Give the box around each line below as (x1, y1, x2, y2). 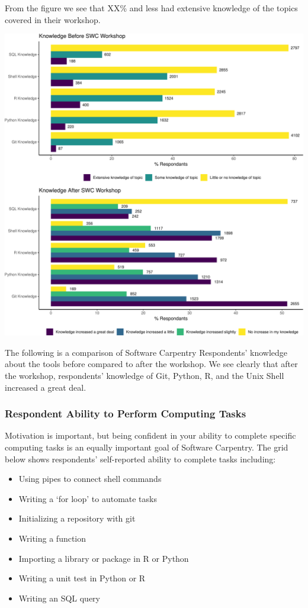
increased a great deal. (5, 381, 86, 393)
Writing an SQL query (18, 591, 100, 604)
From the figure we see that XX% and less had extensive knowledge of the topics (5, 2, 298, 14)
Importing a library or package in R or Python (18, 552, 189, 564)
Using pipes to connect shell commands (18, 472, 162, 485)
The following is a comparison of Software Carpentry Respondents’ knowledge (5, 346, 288, 358)
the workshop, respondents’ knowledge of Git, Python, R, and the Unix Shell (5, 369, 284, 381)
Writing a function (18, 532, 86, 544)
